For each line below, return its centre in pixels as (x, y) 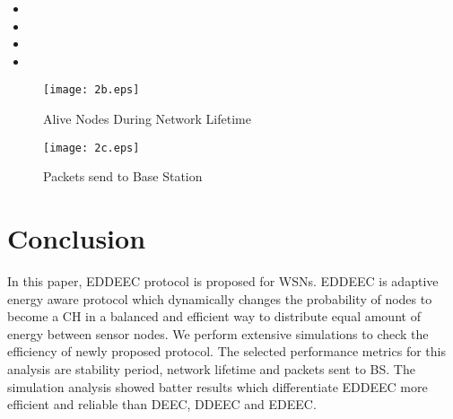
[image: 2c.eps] (91, 148)
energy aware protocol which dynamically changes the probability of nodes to (220, 298)
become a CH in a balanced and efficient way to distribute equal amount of (214, 316)
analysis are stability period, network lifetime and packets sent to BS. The (211, 368)
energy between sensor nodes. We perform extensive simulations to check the (218, 333)
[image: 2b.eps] (91, 90)
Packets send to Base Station (123, 176)
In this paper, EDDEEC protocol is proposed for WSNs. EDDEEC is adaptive (223, 281)
